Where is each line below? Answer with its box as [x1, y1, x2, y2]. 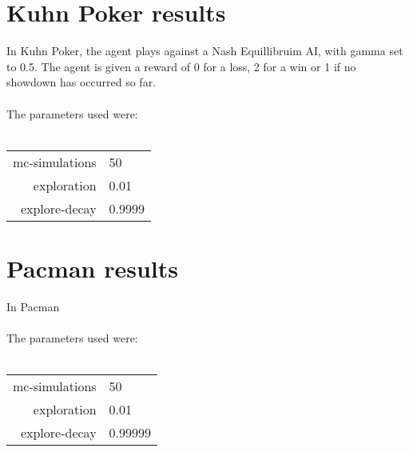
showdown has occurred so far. [6, 74, 157, 90]
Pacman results [6, 251, 178, 284]
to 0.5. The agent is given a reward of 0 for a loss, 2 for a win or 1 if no [6, 58, 356, 74]
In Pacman [6, 298, 60, 314]
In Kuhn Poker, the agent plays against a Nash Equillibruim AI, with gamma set [6, 42, 403, 59]
